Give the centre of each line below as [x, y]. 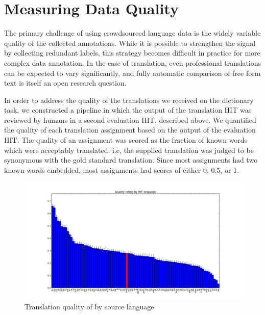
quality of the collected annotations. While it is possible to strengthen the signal [130, 43]
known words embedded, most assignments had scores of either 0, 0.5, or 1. [122, 169]
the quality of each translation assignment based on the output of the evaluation [130, 130]
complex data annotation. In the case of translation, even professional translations [133, 62]
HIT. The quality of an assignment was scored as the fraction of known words [126, 140]
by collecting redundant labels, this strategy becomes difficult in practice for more [132, 53]
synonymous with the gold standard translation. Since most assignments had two [131, 160]
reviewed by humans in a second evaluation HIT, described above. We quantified [130, 120]
